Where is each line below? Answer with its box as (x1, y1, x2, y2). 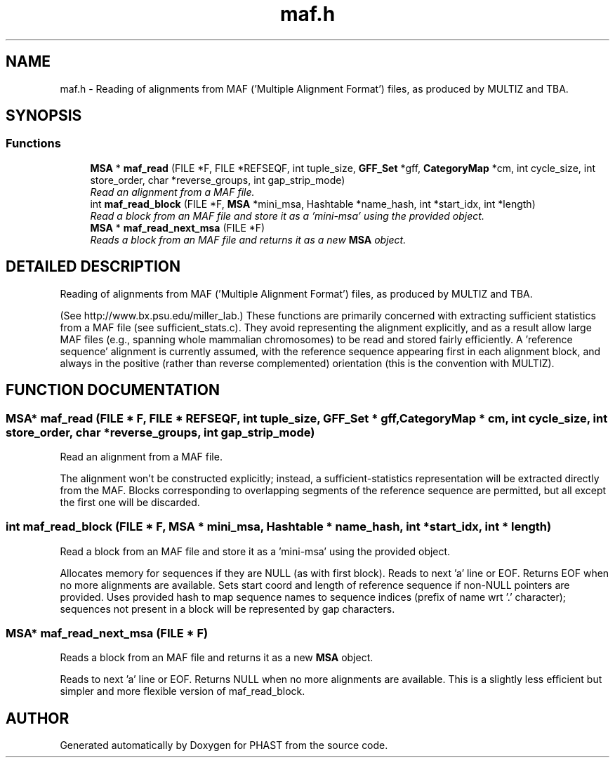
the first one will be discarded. (60, 496, 200, 508)
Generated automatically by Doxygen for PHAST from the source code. (60, 739, 388, 752)
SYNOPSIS (6, 107, 82, 125)
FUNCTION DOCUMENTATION (6, 381, 220, 399)
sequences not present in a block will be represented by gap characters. (60, 602, 395, 615)
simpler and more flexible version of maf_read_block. (60, 685, 305, 698)
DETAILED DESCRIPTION (6, 258, 181, 276)
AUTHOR (6, 709, 70, 727)
